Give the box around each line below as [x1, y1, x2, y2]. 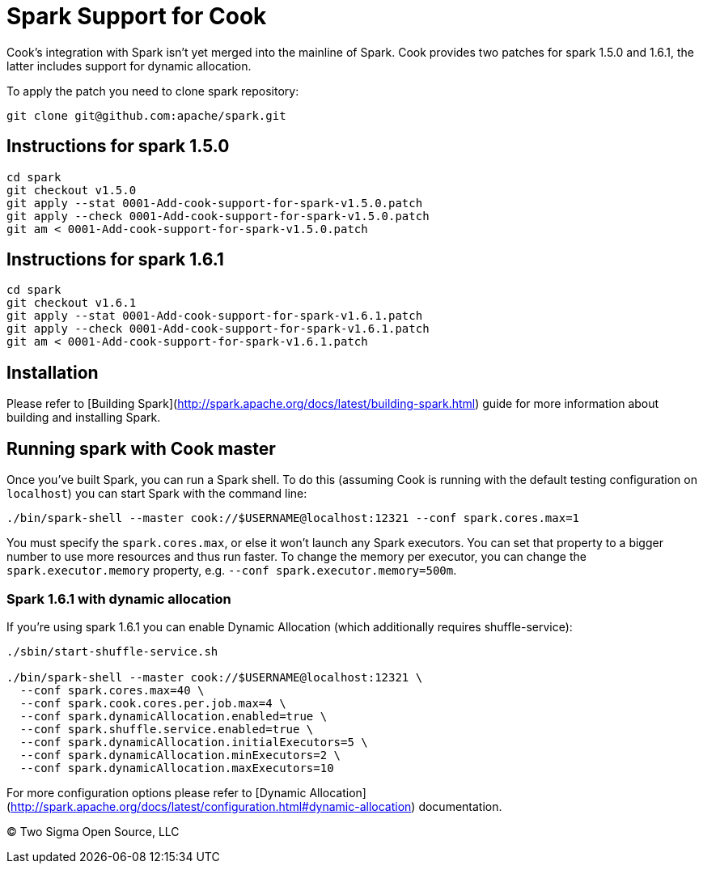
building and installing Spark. [6, 410, 161, 425]
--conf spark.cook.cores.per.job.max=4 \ [19, 696, 286, 710]
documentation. [418, 799, 502, 813]
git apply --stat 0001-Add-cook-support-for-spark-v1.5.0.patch [6, 196, 423, 210]
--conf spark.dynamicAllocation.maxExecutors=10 [19, 761, 334, 775]
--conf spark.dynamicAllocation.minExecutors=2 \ [19, 748, 341, 762]
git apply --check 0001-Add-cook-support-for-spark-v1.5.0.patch [6, 209, 430, 223]
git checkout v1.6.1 [6, 296, 137, 310]
